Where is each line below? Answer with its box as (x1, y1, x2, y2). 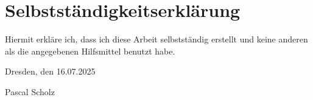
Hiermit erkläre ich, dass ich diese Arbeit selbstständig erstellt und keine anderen (5, 33, 308, 45)
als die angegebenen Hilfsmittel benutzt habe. (5, 44, 175, 57)
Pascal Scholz (5, 85, 55, 98)
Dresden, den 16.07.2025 (5, 65, 96, 78)
